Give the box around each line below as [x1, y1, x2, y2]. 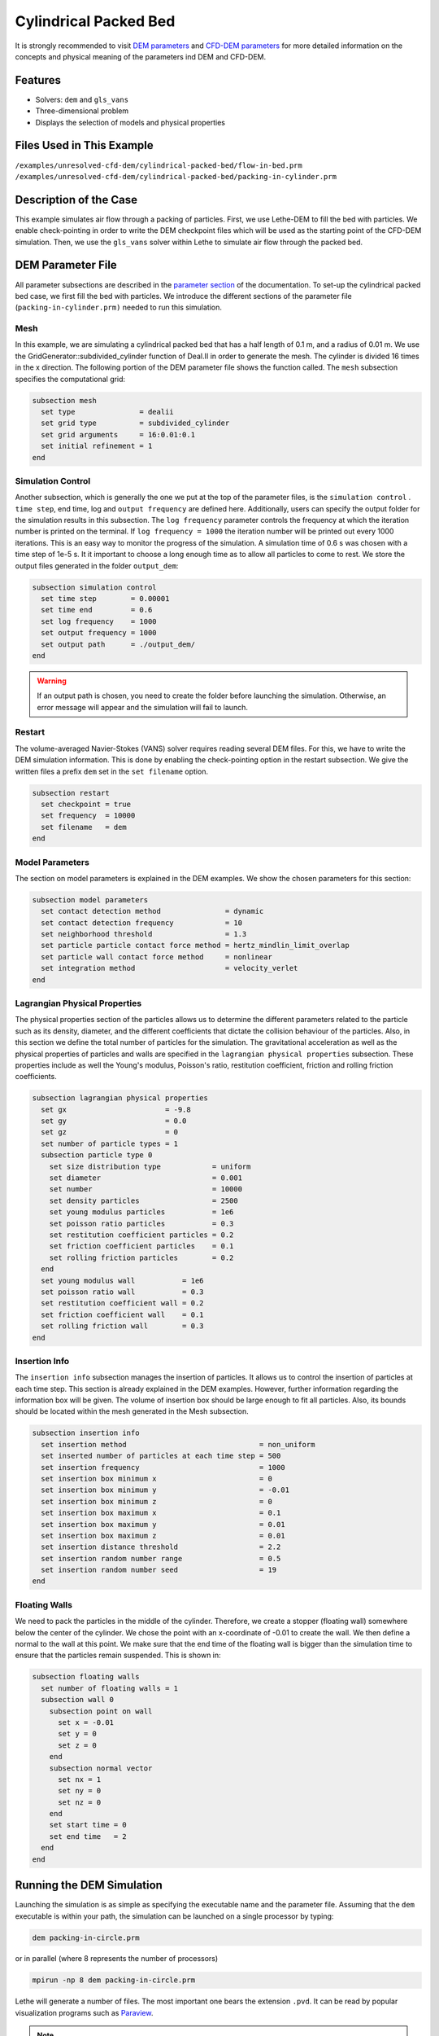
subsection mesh [32, 396, 98, 405]
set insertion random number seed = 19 [41, 1565, 277, 1575]
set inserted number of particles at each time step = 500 [41, 1451, 281, 1461]
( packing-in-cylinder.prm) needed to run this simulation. [15, 302, 223, 313]
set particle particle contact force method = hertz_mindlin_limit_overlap [41, 941, 350, 950]
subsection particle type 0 [41, 1151, 153, 1160]
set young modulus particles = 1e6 [49, 1208, 234, 1217]
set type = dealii [41, 407, 174, 416]
